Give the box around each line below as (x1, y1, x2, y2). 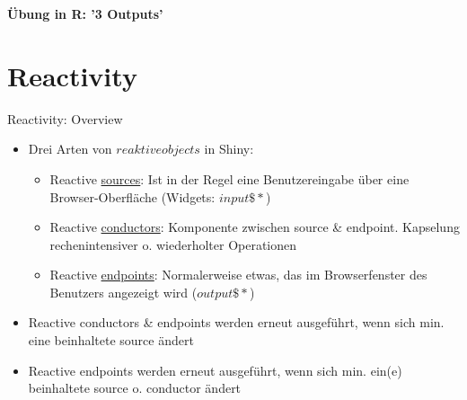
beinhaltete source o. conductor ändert (28, 378, 242, 397)
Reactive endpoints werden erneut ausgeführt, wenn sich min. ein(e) (28, 360, 402, 379)
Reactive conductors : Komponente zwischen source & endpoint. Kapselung (49, 218, 460, 236)
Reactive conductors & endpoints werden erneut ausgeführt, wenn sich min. (28, 313, 445, 332)
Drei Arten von (28, 139, 112, 158)
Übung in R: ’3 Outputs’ (7, 4, 163, 22)
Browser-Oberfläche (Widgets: (49, 187, 216, 206)
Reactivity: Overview (7, 109, 123, 128)
